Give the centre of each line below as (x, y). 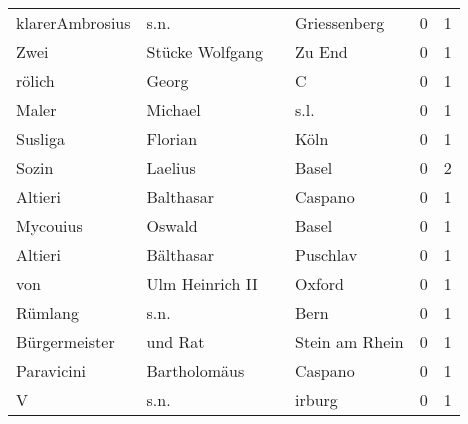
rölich (35, 80)
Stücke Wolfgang (205, 51)
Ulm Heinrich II (202, 283)
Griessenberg (340, 22)
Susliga (40, 138)
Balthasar (180, 196)
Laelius (171, 167)
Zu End (321, 51)
